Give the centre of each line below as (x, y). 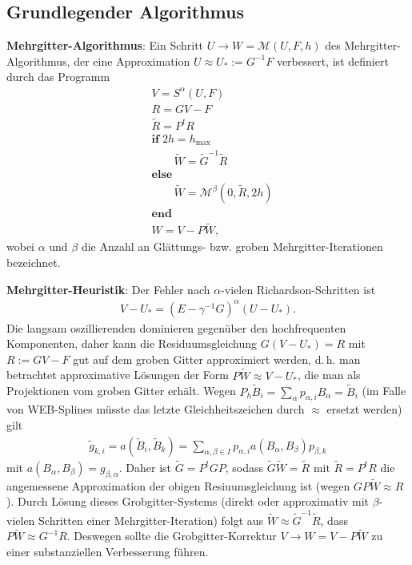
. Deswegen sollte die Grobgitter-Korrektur (172, 536)
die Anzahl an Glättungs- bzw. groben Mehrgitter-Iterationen (232, 246)
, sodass (244, 467)
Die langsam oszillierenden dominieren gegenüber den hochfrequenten (176, 327)
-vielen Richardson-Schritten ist (298, 289)
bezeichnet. (34, 262)
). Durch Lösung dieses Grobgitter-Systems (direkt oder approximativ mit (188, 501)
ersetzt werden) (364, 409)
